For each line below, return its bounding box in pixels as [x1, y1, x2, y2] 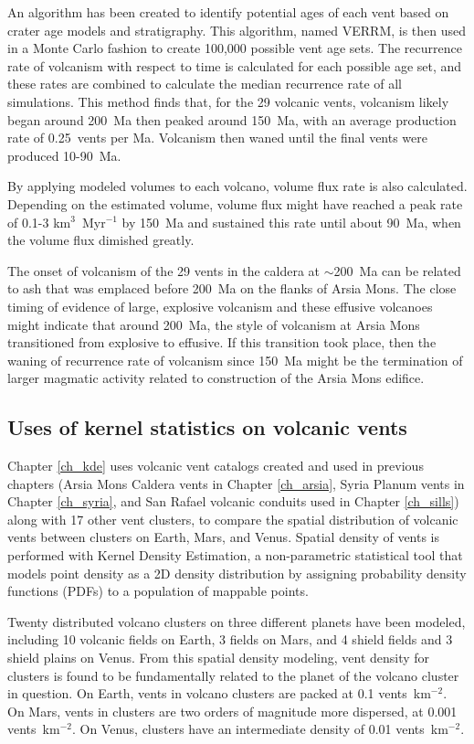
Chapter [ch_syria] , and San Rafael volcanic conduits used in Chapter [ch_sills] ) [7, 492, 459, 511]
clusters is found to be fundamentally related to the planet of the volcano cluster [7, 665, 459, 685]
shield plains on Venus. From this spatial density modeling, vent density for [7, 648, 430, 667]
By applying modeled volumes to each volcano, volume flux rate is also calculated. [7, 176, 468, 196]
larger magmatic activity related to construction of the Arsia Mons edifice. [7, 368, 425, 388]
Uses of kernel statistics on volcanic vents [7, 413, 407, 441]
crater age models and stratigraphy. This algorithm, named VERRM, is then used [7, 20, 467, 39]
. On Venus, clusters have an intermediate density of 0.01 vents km [71, 719, 448, 739]
